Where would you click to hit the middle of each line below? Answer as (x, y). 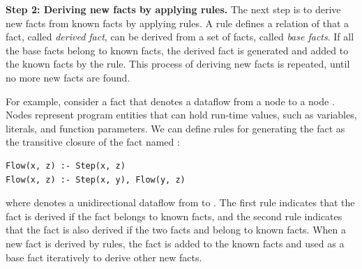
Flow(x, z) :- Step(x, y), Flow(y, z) (96, 179)
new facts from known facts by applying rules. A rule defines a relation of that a (178, 23)
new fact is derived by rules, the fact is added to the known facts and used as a (175, 243)
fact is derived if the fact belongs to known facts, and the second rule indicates (174, 216)
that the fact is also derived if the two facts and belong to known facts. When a (176, 230)
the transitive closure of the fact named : (93, 142)
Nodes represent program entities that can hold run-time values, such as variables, (181, 115)
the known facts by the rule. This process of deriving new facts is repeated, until (178, 64)
